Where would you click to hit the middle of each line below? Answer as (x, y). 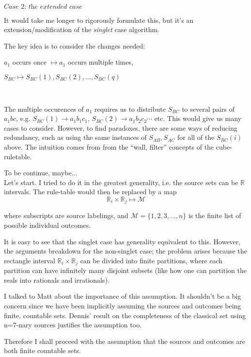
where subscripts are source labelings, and (66, 215)
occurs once (30, 62)
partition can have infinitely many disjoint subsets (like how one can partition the (125, 270)
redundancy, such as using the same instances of (75, 137)
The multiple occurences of (44, 109)
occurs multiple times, (101, 62)
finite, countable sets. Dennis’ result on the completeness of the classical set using (125, 315)
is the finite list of (215, 215)
